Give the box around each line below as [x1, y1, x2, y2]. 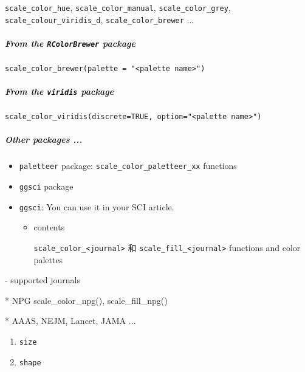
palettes [33, 253, 63, 266]
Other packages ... [5, 133, 83, 146]
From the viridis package [5, 85, 114, 98]
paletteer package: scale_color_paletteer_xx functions [19, 159, 237, 172]
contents [33, 221, 65, 233]
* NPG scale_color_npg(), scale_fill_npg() [5, 294, 168, 306]
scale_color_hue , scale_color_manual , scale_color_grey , [5, 1, 231, 13]
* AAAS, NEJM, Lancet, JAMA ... [5, 314, 136, 327]
